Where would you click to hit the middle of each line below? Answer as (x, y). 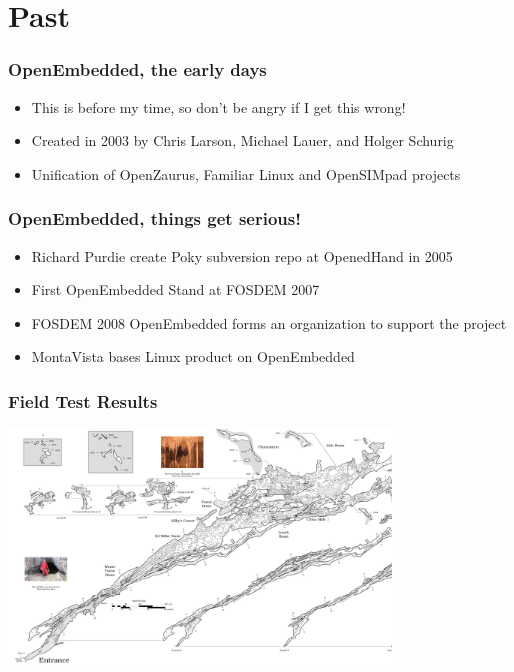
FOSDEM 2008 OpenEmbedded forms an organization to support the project (269, 322)
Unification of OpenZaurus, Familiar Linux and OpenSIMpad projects (246, 173)
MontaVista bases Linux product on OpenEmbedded (193, 356)
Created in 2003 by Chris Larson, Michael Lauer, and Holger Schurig (242, 140)
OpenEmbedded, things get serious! (154, 218)
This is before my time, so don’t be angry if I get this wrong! (218, 106)
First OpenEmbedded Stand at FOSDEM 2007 (175, 289)
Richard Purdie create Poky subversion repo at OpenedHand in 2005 (242, 255)
